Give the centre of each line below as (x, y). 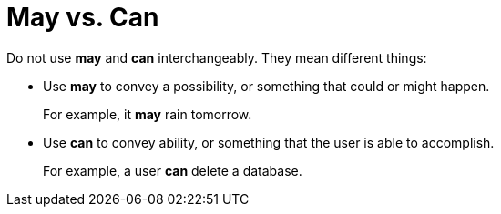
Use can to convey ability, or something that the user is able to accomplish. (269, 142)
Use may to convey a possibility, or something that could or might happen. (266, 86)
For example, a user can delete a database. (173, 170)
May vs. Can (83, 17)
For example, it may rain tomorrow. (148, 114)
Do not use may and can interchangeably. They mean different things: (217, 57)
